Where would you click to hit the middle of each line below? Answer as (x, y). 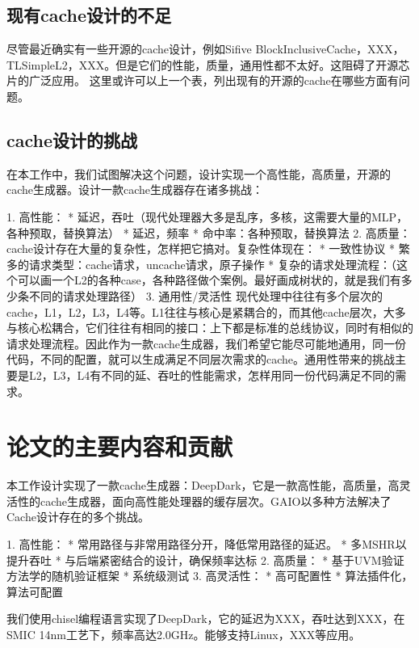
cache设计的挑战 (72, 139)
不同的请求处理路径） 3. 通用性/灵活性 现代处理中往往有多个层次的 (205, 295)
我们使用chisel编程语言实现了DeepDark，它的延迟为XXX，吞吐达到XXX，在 (206, 619)
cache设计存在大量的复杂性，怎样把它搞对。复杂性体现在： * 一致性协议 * (201, 248)
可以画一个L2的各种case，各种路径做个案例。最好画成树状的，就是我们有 (209, 280)
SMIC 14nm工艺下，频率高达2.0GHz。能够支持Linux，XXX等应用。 (184, 634)
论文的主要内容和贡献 (120, 446)
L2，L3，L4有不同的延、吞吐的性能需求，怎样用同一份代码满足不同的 (212, 374)
